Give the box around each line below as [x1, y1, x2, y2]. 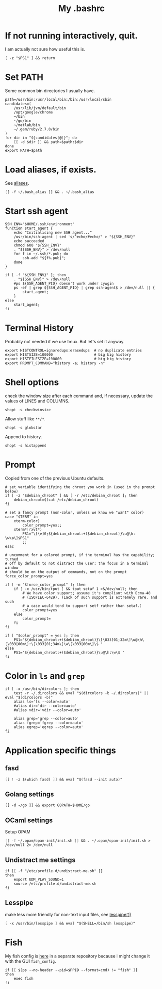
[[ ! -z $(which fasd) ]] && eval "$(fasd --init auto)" [5, 777, 123, 782]
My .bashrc [58, 3, 105, 14]
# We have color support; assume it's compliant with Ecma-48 [22, 590, 151, 595]
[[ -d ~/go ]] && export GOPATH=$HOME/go [5, 803, 90, 808]
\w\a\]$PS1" [5, 535, 29, 541]
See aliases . [5, 180, 29, 186]
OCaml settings [5, 816, 53, 824]
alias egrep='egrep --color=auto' [14, 724, 83, 730]
